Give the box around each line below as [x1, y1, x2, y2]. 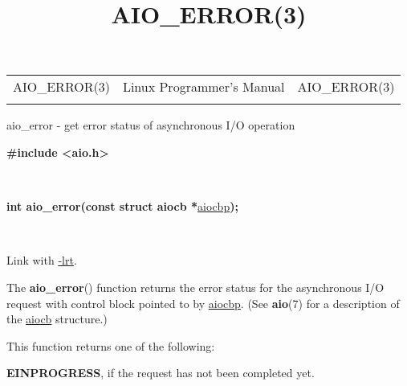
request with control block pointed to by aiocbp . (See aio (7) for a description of [6, 294, 400, 311]
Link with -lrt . [6, 252, 77, 269]
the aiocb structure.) [6, 310, 108, 327]
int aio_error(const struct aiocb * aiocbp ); [6, 198, 238, 215]
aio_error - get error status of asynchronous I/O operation [6, 117, 295, 133]
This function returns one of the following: [6, 337, 215, 354]
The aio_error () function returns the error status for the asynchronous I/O [6, 278, 385, 295]
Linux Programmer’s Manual [122, 77, 285, 96]
